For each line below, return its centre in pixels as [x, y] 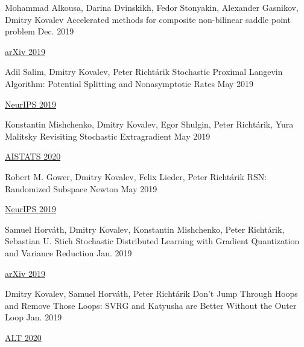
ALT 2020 [23, 337]
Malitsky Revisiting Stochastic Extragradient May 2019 [108, 136]
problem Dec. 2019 [40, 31]
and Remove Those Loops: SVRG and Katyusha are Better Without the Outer [151, 305]
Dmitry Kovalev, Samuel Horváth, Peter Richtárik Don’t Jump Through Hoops [151, 293]
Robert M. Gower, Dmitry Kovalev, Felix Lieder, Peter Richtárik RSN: [136, 176]
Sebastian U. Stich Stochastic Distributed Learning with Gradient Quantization [152, 241]
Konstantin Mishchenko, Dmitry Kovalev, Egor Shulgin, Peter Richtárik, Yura [149, 124]
